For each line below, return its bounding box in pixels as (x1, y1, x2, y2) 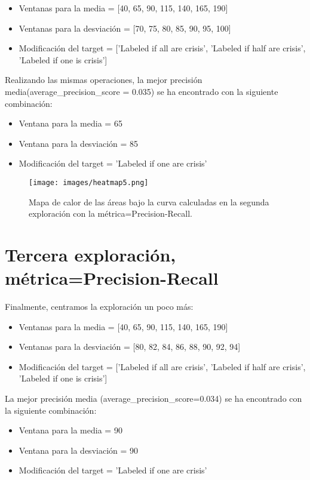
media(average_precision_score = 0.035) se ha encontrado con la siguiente (5, 85, 278, 97)
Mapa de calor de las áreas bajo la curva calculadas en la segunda (29, 195, 269, 208)
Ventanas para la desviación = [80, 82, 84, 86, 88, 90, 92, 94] (19, 340, 241, 353)
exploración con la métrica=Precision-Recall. (29, 207, 192, 220)
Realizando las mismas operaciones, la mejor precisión (5, 73, 202, 86)
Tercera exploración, (5, 242, 176, 266)
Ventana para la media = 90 (19, 424, 122, 436)
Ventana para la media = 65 (19, 117, 122, 130)
